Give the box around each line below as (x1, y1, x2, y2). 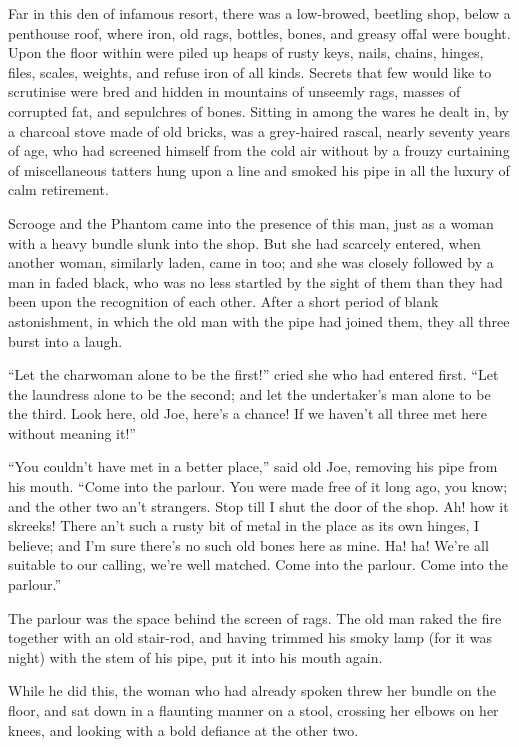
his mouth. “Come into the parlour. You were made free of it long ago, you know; (8, 476, 508, 497)
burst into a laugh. (8, 330, 123, 351)
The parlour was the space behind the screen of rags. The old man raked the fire (8, 607, 502, 628)
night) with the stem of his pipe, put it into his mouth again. (8, 646, 383, 667)
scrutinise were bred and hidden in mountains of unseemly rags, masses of (8, 81, 461, 102)
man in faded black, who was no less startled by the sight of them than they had (8, 271, 503, 292)
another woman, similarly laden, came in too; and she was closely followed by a (8, 252, 494, 273)
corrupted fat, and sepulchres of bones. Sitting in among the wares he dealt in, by (8, 100, 509, 121)
